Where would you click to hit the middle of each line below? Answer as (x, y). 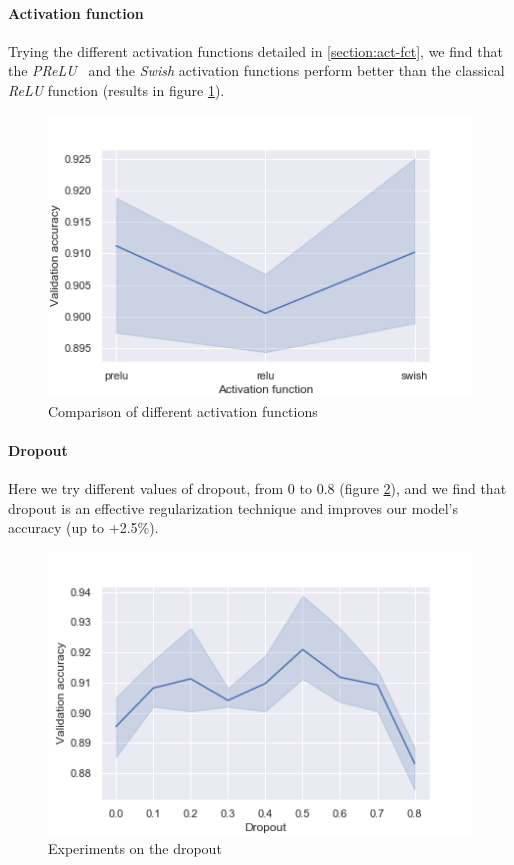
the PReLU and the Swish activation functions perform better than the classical (256, 70)
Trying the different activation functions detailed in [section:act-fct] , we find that (255, 50)
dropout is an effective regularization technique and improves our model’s (233, 507)
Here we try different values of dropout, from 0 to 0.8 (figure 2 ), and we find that (257, 488)
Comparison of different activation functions (183, 410)
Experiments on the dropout (135, 848)
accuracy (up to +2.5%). (83, 527)
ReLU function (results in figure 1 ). (116, 89)
